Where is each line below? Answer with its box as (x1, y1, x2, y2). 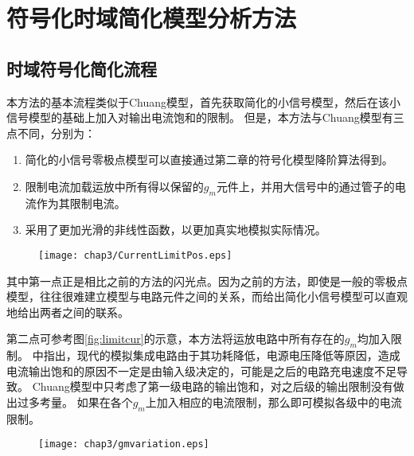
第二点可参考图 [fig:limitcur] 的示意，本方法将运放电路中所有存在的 (6, 330, 345, 347)
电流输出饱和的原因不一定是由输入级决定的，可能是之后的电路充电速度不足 (6, 362, 396, 379)
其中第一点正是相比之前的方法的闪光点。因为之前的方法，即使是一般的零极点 (6, 272, 408, 289)
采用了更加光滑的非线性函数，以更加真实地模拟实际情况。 (25, 221, 326, 238)
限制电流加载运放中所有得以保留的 (25, 177, 204, 194)
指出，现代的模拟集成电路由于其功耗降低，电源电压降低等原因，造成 (43, 347, 400, 364)
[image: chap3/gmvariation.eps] (38, 438, 209, 450)
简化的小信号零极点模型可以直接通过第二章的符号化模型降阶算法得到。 (25, 151, 393, 168)
